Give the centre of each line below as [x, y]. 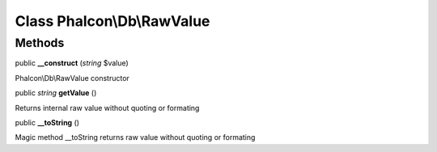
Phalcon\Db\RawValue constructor [72, 78]
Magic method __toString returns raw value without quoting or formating [135, 137]
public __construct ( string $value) [72, 63]
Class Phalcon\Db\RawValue [112, 21]
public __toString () [47, 122]
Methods [40, 43]
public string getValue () [56, 93]
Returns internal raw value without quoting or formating [107, 108]
